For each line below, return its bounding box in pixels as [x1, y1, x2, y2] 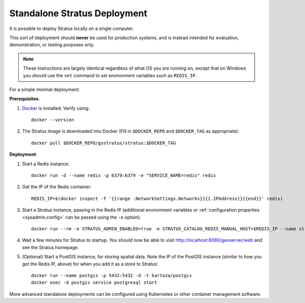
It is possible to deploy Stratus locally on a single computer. [9, 25, 134, 32]
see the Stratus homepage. [22, 244, 79, 250]
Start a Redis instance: [22, 161, 70, 167]
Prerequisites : [9, 96, 40, 102]
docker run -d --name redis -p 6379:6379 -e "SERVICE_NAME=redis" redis [31, 173, 216, 178]
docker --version [31, 117, 74, 123]
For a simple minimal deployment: [9, 86, 80, 93]
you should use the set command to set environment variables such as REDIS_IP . [23, 72, 197, 78]
